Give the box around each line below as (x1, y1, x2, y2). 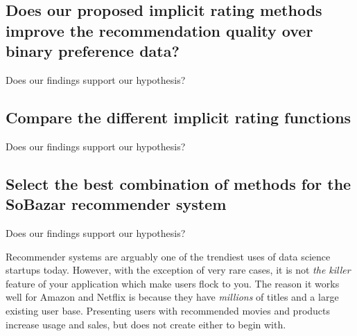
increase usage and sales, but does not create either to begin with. (6, 317, 286, 331)
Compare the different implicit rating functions (6, 106, 351, 127)
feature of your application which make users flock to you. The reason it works (6, 276, 340, 290)
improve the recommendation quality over (6, 19, 313, 41)
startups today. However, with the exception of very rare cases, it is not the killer (6, 263, 351, 277)
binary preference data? (6, 40, 180, 62)
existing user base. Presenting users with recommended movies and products (6, 303, 331, 317)
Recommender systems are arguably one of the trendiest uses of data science (6, 249, 331, 263)
